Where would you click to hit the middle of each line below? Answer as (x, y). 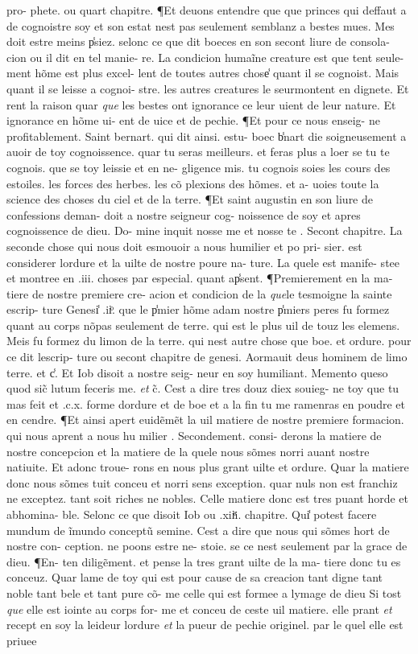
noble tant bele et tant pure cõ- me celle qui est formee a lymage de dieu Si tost (204, 592)
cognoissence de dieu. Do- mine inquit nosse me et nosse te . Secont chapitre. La (205, 230)
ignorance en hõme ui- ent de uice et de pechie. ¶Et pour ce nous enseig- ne (193, 120)
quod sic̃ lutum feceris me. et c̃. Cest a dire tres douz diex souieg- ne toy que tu (203, 388)
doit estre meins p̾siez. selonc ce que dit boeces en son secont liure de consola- (198, 41)
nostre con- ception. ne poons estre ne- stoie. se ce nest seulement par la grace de (207, 546)
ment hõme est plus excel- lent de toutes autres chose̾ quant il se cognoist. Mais (203, 73)
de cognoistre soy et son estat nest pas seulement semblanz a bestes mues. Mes (201, 25)
